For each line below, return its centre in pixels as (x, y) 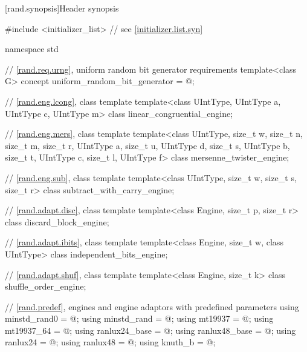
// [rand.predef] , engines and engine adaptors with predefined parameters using (152, 306)
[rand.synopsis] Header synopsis (62, 8)
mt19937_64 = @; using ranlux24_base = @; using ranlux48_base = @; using (150, 330)
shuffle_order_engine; (46, 286)
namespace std (32, 49)
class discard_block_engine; (57, 221)
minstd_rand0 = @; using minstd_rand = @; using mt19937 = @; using (139, 318)
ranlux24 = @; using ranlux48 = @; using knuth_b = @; (110, 342)
